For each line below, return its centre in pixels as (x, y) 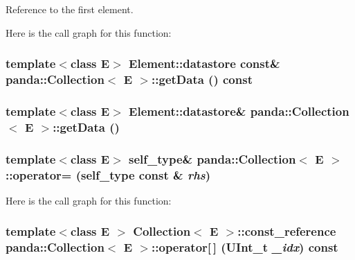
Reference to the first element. (70, 9)
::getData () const (202, 79)
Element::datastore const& (204, 63)
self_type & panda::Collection (212, 158)
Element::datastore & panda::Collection (239, 111)
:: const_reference (287, 231)
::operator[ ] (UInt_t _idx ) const (245, 247)
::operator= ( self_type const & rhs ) (108, 174)
